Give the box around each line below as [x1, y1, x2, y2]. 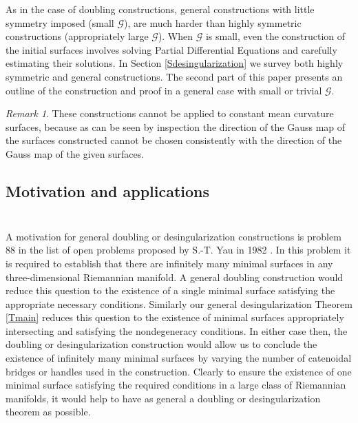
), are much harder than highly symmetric [124, 15, 302, 30]
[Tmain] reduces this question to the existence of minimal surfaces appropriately [6, 310, 344, 324]
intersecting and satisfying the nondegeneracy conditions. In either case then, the [6, 323, 348, 338]
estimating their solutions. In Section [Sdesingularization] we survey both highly [6, 56, 344, 70]
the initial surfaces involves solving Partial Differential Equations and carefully [6, 42, 337, 56]
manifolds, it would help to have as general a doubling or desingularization [6, 391, 321, 405]
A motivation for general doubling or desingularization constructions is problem [6, 229, 341, 243]
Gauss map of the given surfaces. [6, 146, 145, 161]
